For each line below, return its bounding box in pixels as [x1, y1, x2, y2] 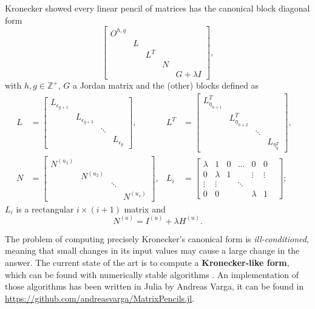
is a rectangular [16, 202, 74, 215]
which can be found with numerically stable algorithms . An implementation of [5, 268, 299, 280]
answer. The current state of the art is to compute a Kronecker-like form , [5, 256, 290, 268]
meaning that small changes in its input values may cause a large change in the [5, 244, 300, 257]
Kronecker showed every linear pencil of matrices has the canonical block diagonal [5, 2, 310, 14]
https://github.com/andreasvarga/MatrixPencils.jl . [5, 291, 195, 304]
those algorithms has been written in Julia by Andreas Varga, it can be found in [5, 280, 304, 293]
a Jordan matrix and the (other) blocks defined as [72, 79, 259, 92]
